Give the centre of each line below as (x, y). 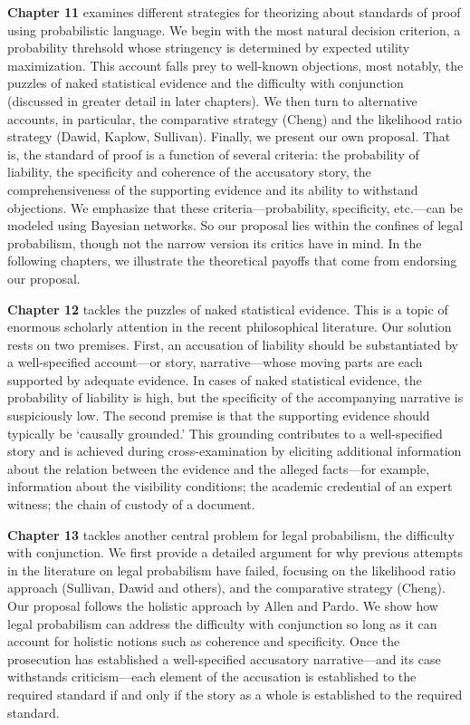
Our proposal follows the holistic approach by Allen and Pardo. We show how (223, 605)
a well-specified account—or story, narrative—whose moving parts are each (215, 362)
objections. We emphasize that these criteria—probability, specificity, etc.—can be (235, 207)
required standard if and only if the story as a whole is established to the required (235, 694)
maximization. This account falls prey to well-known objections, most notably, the (235, 65)
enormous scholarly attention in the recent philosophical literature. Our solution (230, 327)
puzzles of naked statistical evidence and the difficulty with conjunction (206, 83)
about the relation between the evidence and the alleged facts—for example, (219, 468)
